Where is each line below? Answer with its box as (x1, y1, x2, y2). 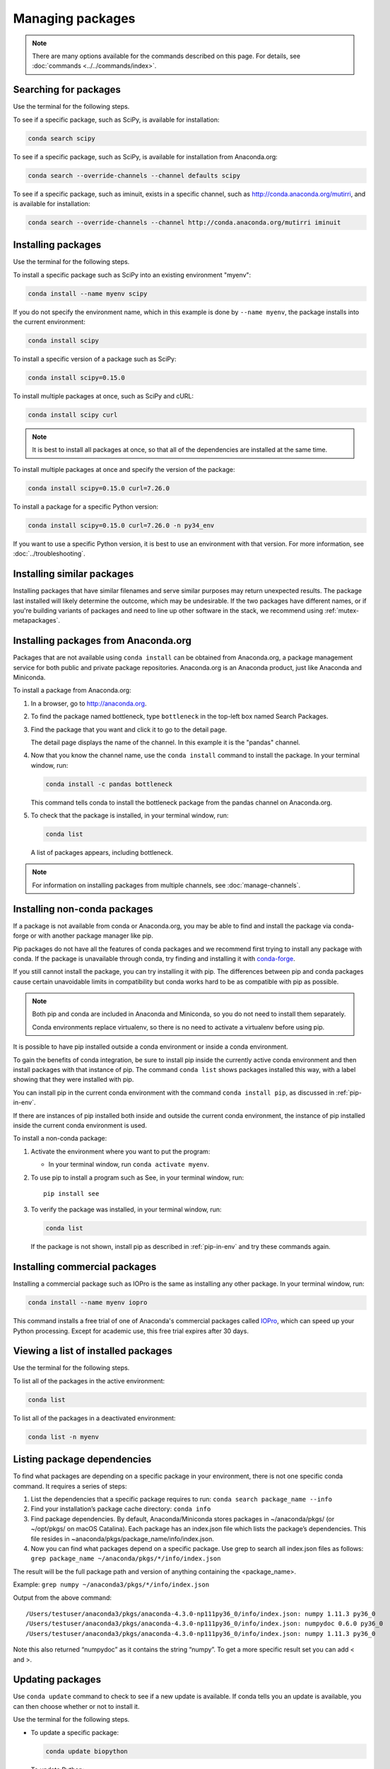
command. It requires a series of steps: (13, 1482, 127, 1490)
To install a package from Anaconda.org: (13, 686, 131, 695)
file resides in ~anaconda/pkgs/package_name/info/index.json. (30, 1534, 215, 1543)
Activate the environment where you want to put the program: (30, 1147, 211, 1156)
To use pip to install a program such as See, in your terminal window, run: (30, 1173, 244, 1182)
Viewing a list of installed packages (13, 1345, 173, 1357)
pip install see (43, 1189, 100, 1197)
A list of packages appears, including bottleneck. (30, 848, 173, 857)
